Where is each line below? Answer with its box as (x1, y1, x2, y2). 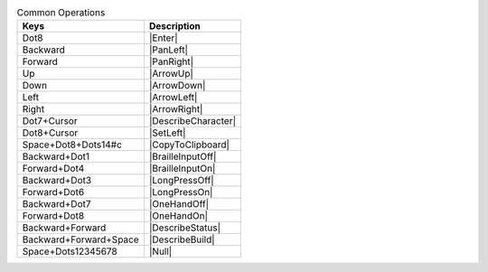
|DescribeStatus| (149, 221, 221, 234)
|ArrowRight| (149, 103, 203, 116)
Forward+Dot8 (22, 210, 85, 222)
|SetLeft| (149, 127, 186, 139)
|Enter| (149, 32, 178, 44)
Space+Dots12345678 (22, 245, 117, 258)
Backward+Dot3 (22, 174, 92, 187)
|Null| (149, 245, 173, 258)
